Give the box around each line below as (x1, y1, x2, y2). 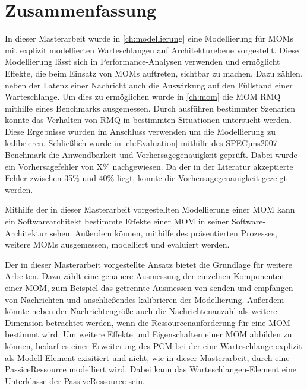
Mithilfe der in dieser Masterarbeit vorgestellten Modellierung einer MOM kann (5, 203, 295, 216)
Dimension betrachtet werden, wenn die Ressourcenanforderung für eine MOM (5, 316, 290, 328)
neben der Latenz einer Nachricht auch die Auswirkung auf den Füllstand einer (5, 78, 293, 91)
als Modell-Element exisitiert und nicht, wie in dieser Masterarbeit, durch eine (5, 351, 290, 363)
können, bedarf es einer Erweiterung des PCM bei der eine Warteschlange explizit (5, 339, 302, 352)
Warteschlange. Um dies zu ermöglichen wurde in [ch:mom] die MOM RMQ (5, 90, 281, 103)
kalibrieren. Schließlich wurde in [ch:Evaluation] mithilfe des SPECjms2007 (5, 137, 277, 149)
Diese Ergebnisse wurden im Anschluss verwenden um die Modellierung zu (5, 125, 276, 137)
